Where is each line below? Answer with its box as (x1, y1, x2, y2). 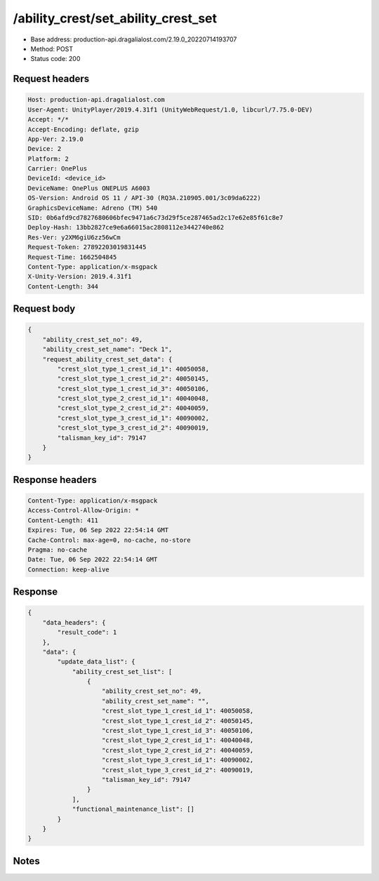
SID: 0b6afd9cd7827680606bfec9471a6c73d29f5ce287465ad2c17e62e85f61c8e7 (27, 214, 284, 222)
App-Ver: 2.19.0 (27, 135, 84, 143)
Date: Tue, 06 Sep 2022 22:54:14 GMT (27, 555, 158, 564)
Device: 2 (27, 145, 62, 153)
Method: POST (30, 44, 74, 53)
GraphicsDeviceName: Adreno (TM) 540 (27, 204, 158, 212)
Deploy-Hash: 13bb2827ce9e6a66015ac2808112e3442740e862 (27, 223, 225, 232)
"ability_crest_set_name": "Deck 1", (42, 345, 173, 354)
